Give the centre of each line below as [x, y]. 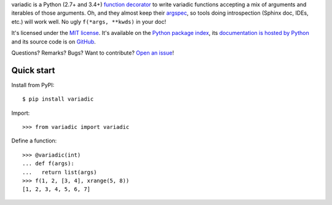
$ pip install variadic [58, 99]
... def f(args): [48, 164]
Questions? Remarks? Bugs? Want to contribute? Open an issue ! [93, 53]
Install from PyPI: [33, 85]
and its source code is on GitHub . [54, 41]
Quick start [33, 70]
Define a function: [34, 141]
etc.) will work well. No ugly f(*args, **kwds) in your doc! [89, 21]
